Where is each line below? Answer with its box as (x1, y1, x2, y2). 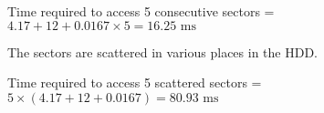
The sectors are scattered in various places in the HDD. (7, 42, 318, 61)
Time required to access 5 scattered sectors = (7, 73, 262, 92)
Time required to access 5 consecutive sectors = (7, 2, 275, 20)
